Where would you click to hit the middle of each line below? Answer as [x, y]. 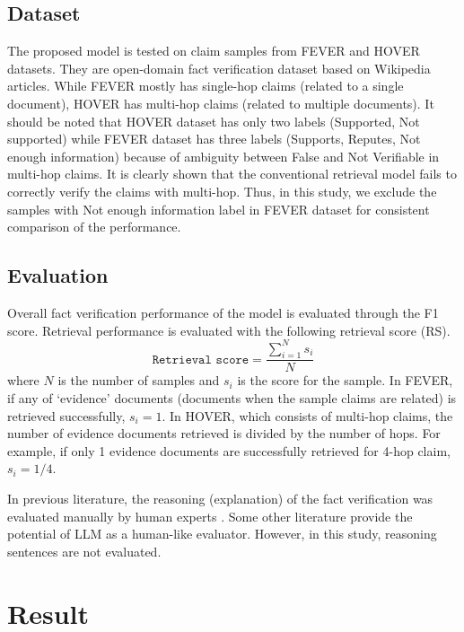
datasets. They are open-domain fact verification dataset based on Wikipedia [219, 68]
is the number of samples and [139, 380]
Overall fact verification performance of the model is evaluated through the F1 [223, 312]
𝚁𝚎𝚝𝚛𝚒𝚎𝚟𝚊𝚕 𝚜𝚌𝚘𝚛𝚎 [201, 360]
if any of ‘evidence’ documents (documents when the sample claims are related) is [232, 398]
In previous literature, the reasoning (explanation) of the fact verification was [220, 499]
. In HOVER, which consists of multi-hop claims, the [307, 415]
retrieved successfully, [66, 415]
